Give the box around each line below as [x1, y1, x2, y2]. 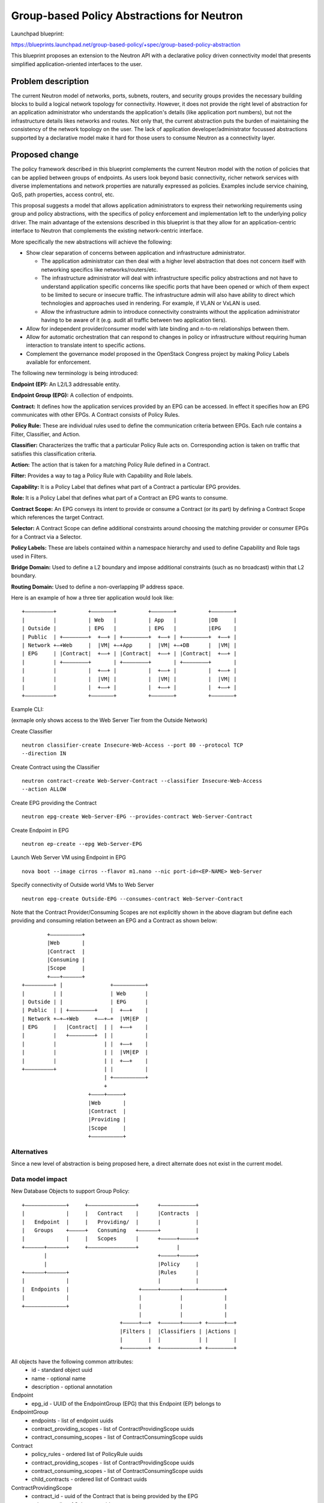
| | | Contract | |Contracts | [22, 1210, 199, 1217]
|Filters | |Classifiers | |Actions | [119, 1327, 237, 1335]
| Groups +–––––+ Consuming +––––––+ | [22, 1227, 199, 1234]
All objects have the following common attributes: [11, 1358, 134, 1365]
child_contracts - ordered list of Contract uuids [31, 1476, 147, 1483]
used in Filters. [11, 553, 48, 560]
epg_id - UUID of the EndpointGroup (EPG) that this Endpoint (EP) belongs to [31, 1400, 221, 1407]
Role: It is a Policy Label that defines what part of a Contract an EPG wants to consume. [11, 494, 228, 501]
